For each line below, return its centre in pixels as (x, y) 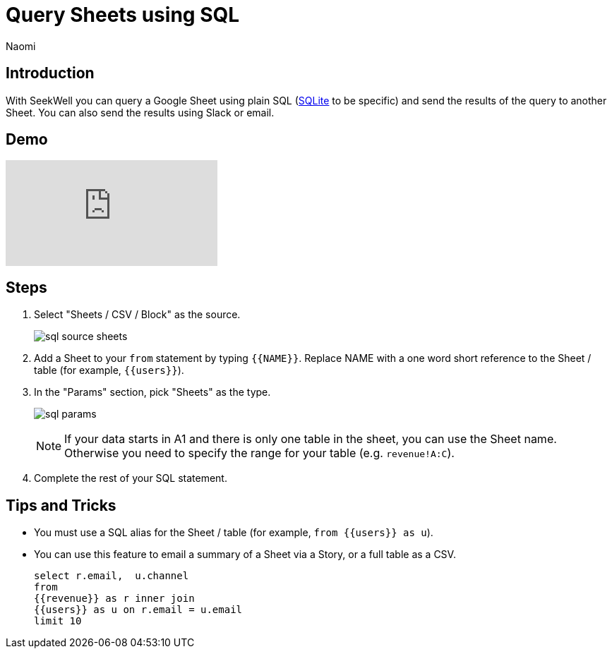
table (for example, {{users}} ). (109, 370)
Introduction (50, 73)
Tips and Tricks (61, 505)
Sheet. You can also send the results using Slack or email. (140, 112)
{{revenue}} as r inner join (114, 599)
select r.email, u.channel (112, 576)
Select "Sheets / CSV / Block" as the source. (137, 315)
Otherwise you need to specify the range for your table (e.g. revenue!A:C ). (259, 453)
